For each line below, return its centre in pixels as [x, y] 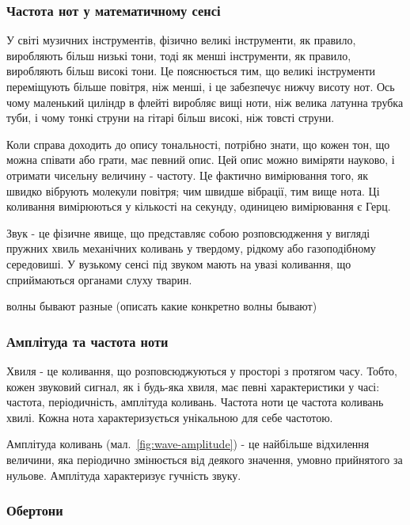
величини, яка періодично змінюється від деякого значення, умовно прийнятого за [205, 459]
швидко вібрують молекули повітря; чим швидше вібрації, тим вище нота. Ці [193, 190]
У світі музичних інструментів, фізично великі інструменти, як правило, [181, 40]
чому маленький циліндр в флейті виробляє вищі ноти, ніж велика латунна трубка [205, 102]
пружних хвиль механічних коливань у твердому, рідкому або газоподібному [191, 248]
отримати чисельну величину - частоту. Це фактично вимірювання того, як [187, 175]
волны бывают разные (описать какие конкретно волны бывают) [162, 306]
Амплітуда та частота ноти [87, 341]
